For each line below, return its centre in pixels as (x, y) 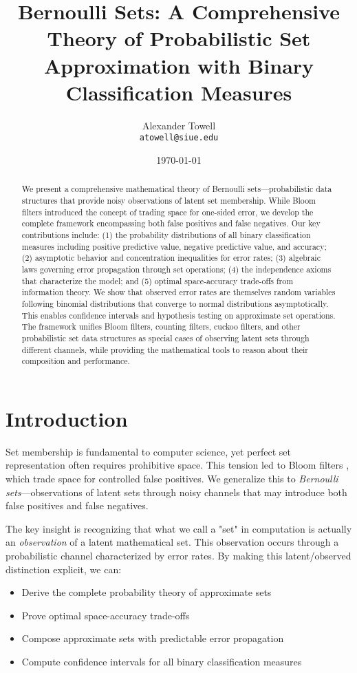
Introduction (67, 418)
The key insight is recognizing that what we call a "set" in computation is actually (179, 528)
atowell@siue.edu (179, 138)
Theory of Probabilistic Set (179, 38)
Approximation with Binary (179, 65)
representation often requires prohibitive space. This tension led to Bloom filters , (177, 465)
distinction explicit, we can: (64, 569)
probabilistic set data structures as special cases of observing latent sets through (165, 338)
